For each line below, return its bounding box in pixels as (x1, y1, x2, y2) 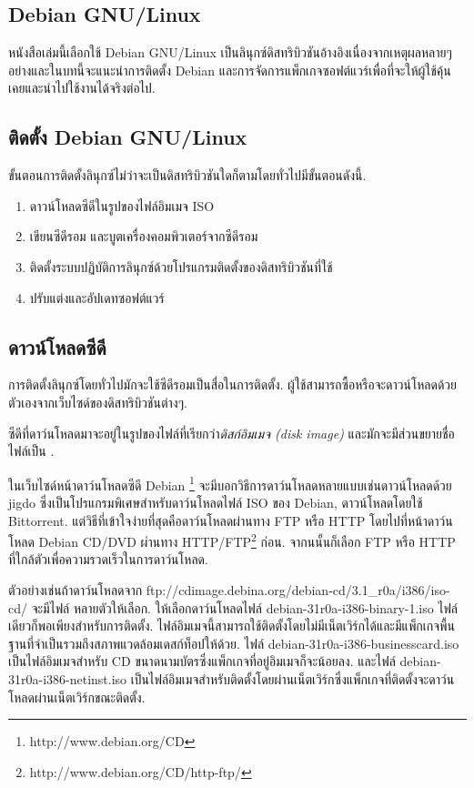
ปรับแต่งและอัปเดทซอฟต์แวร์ (29, 288, 165, 307)
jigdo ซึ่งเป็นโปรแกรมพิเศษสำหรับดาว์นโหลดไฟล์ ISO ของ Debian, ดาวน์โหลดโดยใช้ (8, 492, 423, 511)
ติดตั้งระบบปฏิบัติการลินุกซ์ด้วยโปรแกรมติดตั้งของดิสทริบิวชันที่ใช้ (29, 257, 333, 276)
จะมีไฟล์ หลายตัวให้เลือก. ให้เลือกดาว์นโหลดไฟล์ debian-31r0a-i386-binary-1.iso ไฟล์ (31, 598, 459, 617)
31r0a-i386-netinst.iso (8, 669, 127, 688)
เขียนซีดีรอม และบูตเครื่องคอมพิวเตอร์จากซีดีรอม (29, 227, 258, 246)
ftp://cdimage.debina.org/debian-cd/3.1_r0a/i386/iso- (146, 581, 450, 600)
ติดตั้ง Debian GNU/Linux (8, 123, 247, 151)
